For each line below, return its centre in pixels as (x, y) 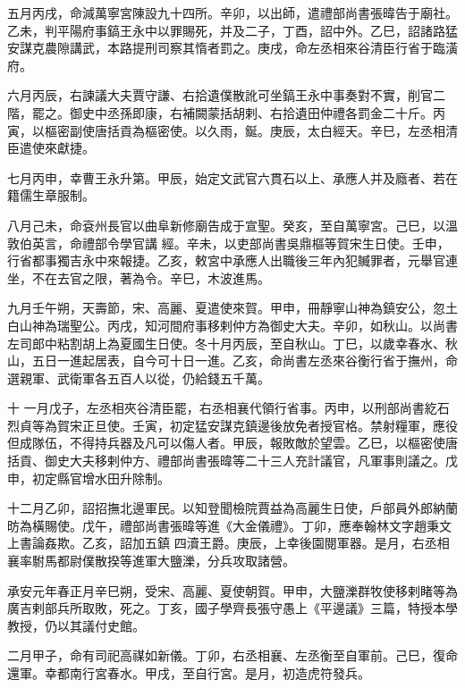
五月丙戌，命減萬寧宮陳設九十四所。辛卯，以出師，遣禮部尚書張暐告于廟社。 (232, 13)
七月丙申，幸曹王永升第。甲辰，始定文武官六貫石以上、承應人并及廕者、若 (226, 177)
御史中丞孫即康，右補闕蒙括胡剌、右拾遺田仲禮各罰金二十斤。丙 (257, 112)
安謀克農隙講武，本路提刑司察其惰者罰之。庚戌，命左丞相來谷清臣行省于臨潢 (232, 48)
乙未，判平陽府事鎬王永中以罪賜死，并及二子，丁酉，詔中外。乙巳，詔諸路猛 (232, 30)
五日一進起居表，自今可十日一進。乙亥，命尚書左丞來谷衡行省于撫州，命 (245, 361)
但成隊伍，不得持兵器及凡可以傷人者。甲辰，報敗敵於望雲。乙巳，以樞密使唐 (232, 443)
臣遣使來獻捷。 (51, 148)
